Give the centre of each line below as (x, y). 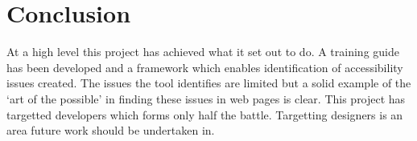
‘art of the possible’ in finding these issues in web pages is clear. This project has (206, 98)
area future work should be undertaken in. (111, 130)
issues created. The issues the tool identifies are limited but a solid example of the (209, 83)
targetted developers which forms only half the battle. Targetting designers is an (205, 114)
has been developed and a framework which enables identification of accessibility (205, 67)
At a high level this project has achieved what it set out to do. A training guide (203, 52)
